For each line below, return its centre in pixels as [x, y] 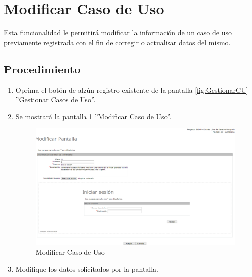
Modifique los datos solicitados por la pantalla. [87, 268]
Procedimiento [42, 69]
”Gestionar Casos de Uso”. [56, 100]
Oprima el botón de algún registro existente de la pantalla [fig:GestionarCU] [132, 90]
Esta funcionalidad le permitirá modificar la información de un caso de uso [118, 33]
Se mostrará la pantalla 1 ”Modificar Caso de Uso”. [94, 116]
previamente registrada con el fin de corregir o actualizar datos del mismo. [117, 42]
